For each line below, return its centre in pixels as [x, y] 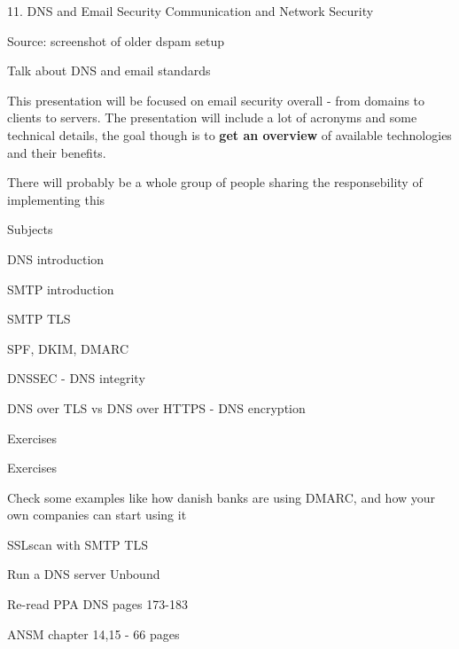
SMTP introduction [61, 289]
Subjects [30, 229]
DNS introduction [56, 258]
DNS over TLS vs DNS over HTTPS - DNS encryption [156, 407]
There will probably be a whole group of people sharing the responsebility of [215, 182]
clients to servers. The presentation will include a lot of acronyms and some [212, 117]
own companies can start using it [97, 515]
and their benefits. [57, 152]
